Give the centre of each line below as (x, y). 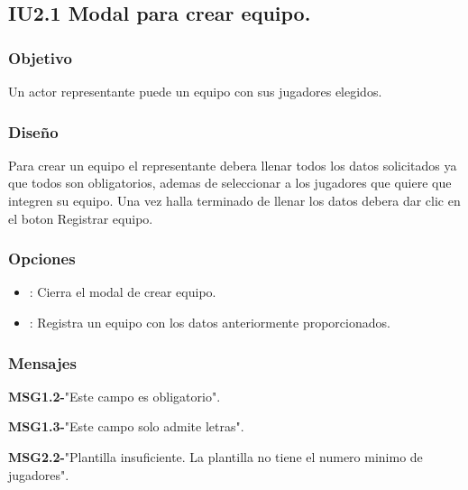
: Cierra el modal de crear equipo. (123, 292)
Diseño (33, 131)
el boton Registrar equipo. (81, 218)
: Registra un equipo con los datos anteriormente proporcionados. (210, 322)
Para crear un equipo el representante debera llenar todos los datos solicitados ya (233, 165)
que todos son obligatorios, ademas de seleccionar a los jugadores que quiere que (230, 183)
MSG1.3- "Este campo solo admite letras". (126, 426)
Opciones (42, 259)
